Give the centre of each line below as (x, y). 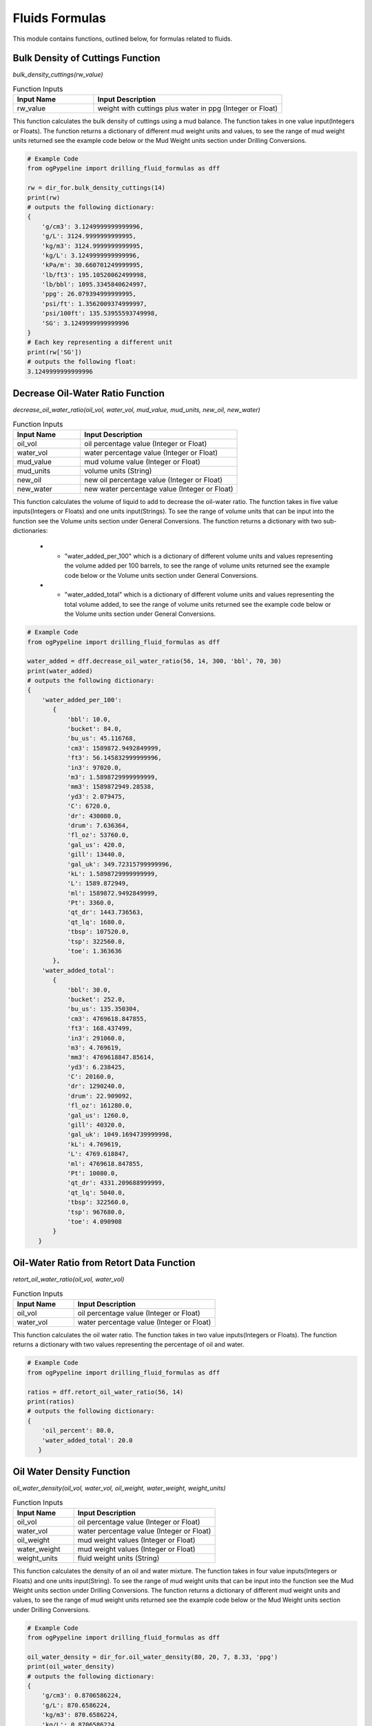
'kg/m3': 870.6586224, (80, 1715)
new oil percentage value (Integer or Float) (153, 480)
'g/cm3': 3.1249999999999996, (93, 226)
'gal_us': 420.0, (96, 845)
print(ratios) (51, 1401)
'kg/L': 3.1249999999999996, (91, 255)
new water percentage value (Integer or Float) (158, 489)
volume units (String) (118, 471)
